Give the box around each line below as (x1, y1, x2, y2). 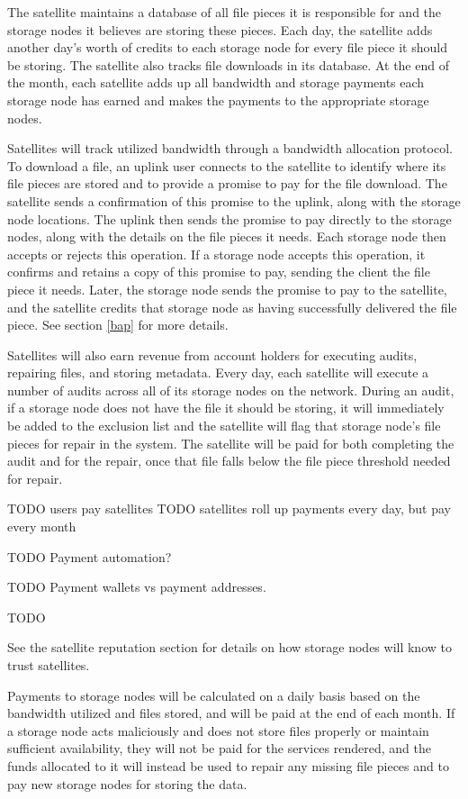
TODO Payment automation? (7, 547, 172, 566)
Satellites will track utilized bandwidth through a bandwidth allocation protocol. (7, 139, 453, 158)
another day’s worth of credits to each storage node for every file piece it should (7, 38, 447, 57)
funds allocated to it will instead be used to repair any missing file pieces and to (7, 756, 449, 775)
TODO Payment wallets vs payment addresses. (7, 577, 266, 596)
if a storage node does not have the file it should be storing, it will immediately (7, 398, 445, 417)
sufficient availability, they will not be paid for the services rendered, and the (7, 739, 431, 758)
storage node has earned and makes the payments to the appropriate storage (7, 90, 429, 109)
